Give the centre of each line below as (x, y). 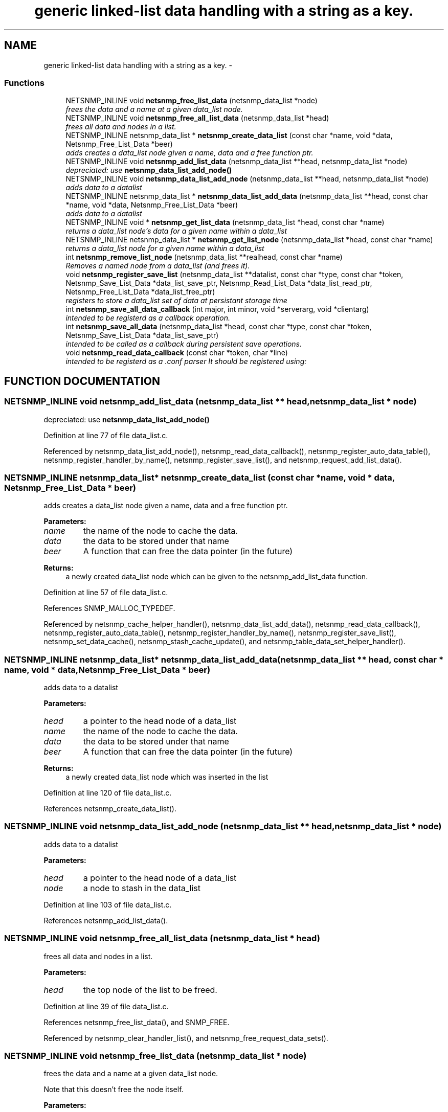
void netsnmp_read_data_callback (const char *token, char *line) (177, 353)
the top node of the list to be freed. (150, 990)
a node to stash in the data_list (142, 888)
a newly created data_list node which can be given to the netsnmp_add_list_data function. (217, 577)
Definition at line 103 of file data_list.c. (108, 904)
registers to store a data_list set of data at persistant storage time (176, 301)
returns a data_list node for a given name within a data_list (165, 248)
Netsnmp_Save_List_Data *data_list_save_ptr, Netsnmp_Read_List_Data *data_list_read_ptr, (219, 283)
